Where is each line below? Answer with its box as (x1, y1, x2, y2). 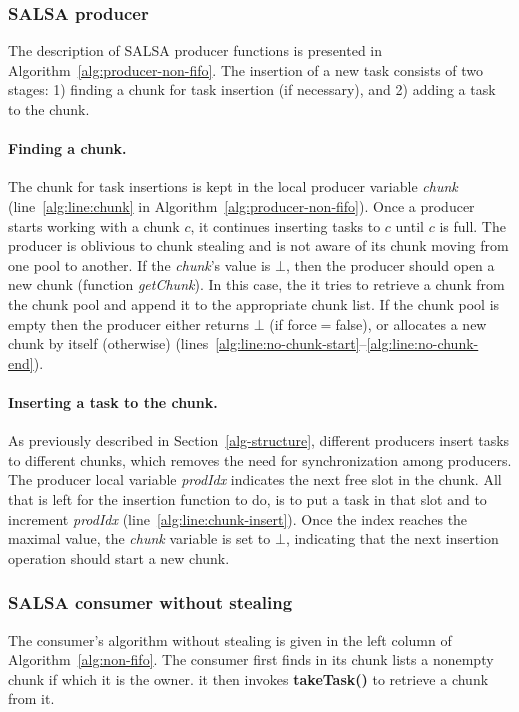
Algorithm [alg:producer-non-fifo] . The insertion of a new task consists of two (8, 59, 484, 80)
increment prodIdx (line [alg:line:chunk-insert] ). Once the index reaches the (8, 508, 468, 529)
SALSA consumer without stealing (8, 590, 293, 615)
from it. (8, 688, 55, 709)
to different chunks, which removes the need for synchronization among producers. (8, 449, 512, 470)
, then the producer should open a (285, 254, 495, 275)
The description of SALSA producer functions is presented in (8, 40, 383, 61)
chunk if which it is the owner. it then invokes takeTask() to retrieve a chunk (8, 668, 489, 689)
